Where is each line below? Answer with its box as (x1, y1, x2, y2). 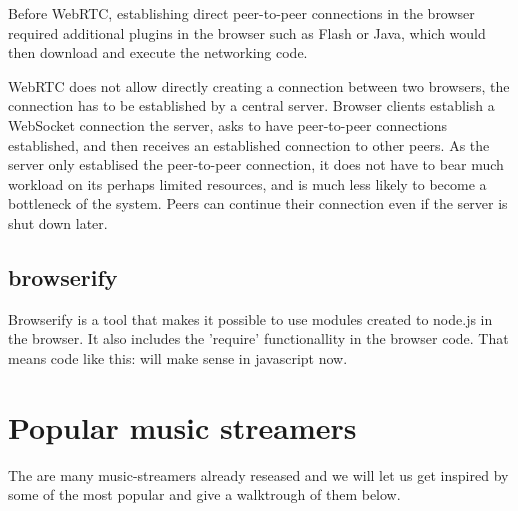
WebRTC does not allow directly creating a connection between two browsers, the (8, 75, 510, 96)
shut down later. (8, 212, 108, 233)
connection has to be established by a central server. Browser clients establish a (8, 95, 495, 116)
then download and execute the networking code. (8, 42, 308, 63)
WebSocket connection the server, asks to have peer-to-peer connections (8, 114, 448, 135)
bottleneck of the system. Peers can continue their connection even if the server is (8, 193, 508, 214)
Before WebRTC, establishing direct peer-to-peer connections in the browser (8, 3, 475, 23)
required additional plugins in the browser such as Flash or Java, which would (8, 22, 486, 43)
